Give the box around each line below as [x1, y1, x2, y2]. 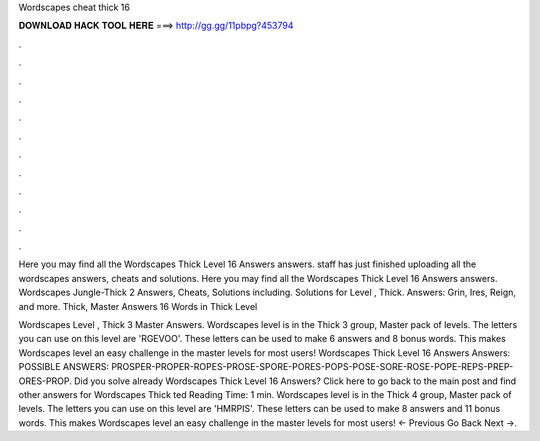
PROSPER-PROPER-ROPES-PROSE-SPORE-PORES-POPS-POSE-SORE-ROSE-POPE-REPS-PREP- [111, 361, 514, 373]
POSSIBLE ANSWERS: [18, 361, 110, 373]
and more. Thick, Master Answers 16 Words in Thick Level [18, 300, 258, 312]
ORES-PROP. [18, 375, 72, 387]
